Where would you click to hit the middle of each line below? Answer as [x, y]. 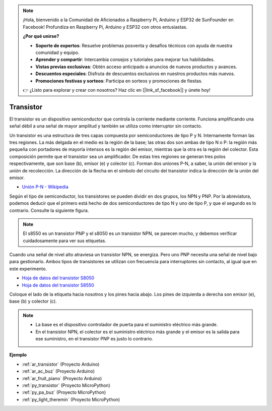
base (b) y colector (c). [33, 301]
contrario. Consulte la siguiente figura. [49, 210]
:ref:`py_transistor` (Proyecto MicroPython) [66, 385]
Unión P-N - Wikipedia [45, 187]
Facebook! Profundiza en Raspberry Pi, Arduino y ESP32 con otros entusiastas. [105, 27]
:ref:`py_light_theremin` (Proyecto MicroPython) [71, 399]
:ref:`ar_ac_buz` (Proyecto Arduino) [58, 371]
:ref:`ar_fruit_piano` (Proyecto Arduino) [62, 378]
